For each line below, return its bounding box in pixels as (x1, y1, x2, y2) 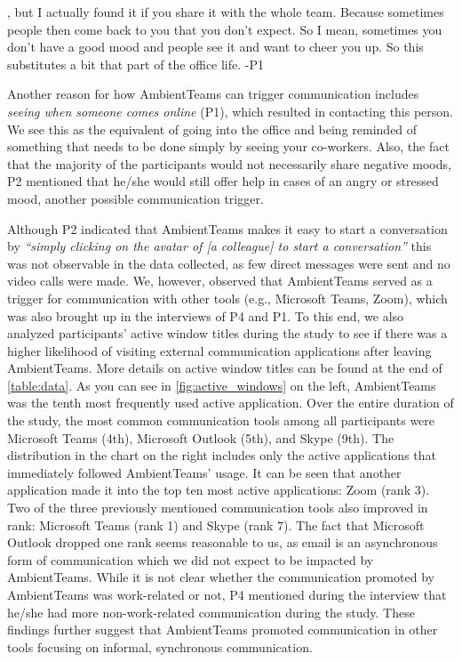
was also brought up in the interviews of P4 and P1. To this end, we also (7, 306, 404, 325)
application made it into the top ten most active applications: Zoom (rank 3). (7, 480, 430, 499)
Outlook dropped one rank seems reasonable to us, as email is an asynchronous (7, 533, 438, 552)
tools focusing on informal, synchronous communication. (7, 637, 313, 656)
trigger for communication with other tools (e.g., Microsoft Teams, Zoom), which (7, 288, 448, 307)
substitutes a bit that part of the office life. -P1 (7, 54, 265, 73)
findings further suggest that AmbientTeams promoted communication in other (7, 620, 438, 639)
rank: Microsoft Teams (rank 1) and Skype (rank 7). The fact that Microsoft (7, 515, 425, 534)
